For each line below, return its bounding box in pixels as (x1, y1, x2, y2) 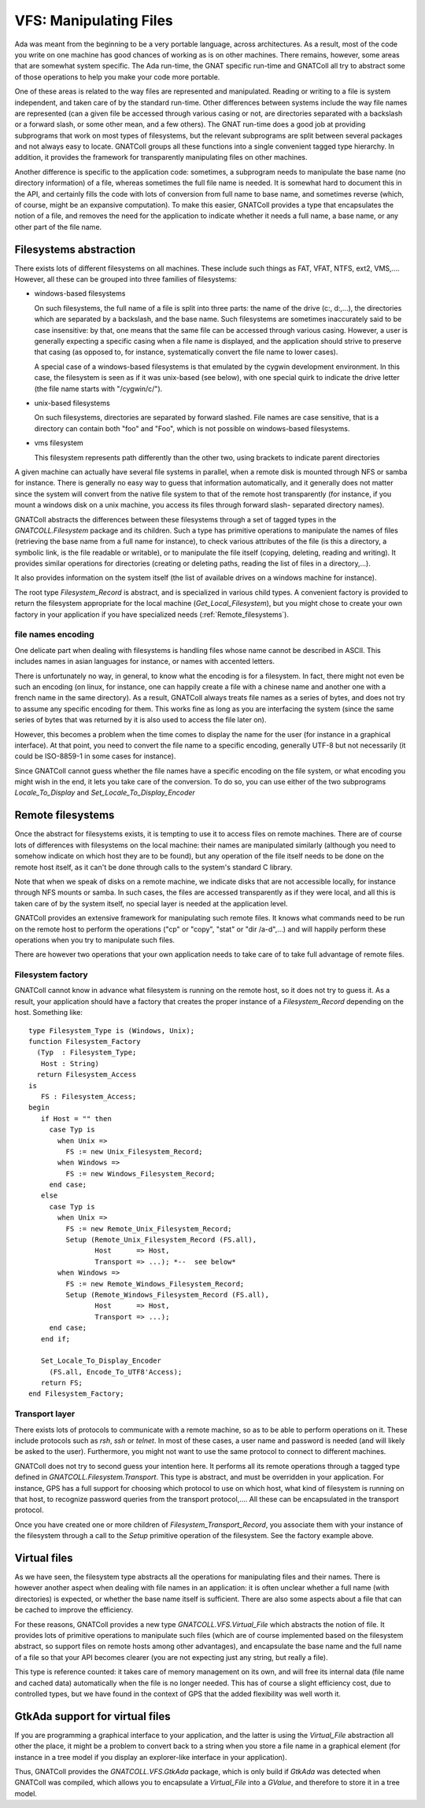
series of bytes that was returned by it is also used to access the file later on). (14, 715, 267, 725)
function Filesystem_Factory (28, 1037, 141, 1046)
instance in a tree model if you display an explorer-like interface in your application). (14, 1752, 287, 1762)
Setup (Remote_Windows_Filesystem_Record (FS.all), (65, 1290, 269, 1299)
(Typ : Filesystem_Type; (36, 1048, 137, 1057)
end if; (40, 1334, 71, 1343)
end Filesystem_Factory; (28, 1389, 124, 1398)
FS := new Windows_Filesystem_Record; (65, 1169, 216, 1178)
